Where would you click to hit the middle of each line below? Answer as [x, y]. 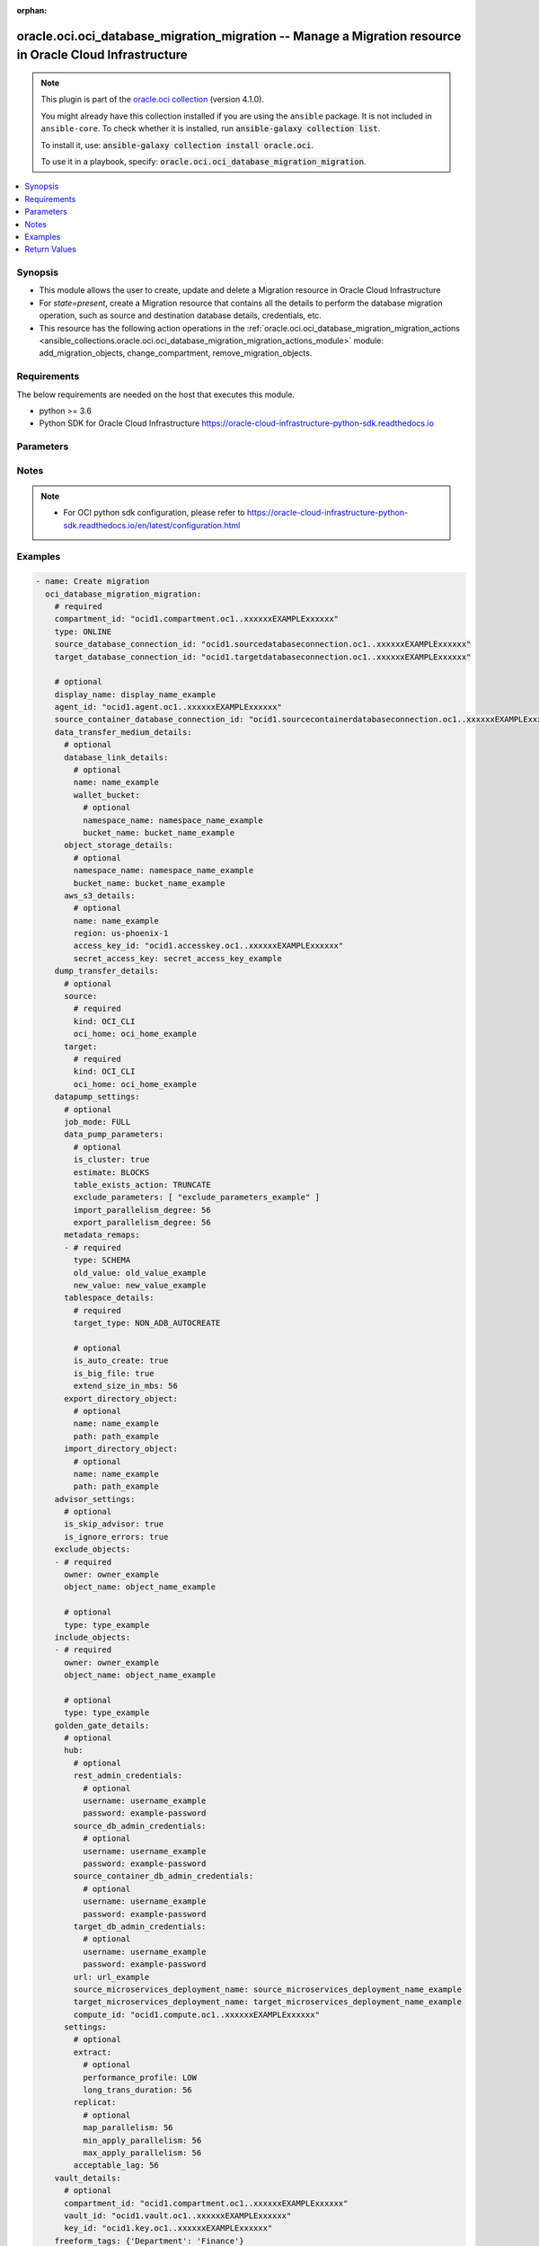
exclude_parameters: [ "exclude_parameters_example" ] [197, 1198]
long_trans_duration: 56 [137, 2090]
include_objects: [93, 1637]
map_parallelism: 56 [128, 2128]
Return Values [50, 249]
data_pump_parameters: [114, 1135]
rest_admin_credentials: [128, 1776]
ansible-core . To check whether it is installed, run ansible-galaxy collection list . [211, 128]
